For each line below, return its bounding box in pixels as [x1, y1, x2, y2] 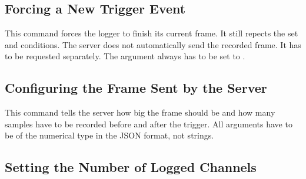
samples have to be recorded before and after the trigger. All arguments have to [5, 117, 292, 130]
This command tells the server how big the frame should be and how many [5, 106, 275, 119]
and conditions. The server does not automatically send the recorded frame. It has [5, 38, 301, 50]
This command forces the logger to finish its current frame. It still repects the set [5, 27, 298, 39]
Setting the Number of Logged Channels [5, 158, 257, 176]
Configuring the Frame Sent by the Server [5, 79, 267, 97]
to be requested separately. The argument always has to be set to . [5, 50, 245, 62]
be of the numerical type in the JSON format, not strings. [5, 129, 214, 141]
